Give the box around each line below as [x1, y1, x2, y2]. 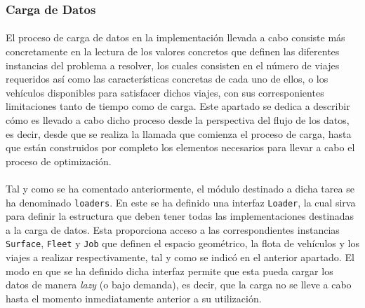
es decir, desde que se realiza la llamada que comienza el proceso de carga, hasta [6, 126, 352, 141]
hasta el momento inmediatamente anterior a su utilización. [6, 290, 262, 305]
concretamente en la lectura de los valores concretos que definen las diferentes [6, 44, 340, 59]
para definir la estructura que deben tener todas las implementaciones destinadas [6, 209, 354, 223]
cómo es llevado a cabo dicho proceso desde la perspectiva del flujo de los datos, [6, 113, 350, 127]
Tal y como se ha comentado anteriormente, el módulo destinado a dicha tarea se [6, 181, 354, 195]
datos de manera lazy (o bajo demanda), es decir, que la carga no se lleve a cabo [6, 277, 352, 292]
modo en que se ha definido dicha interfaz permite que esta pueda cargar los [6, 263, 333, 278]
